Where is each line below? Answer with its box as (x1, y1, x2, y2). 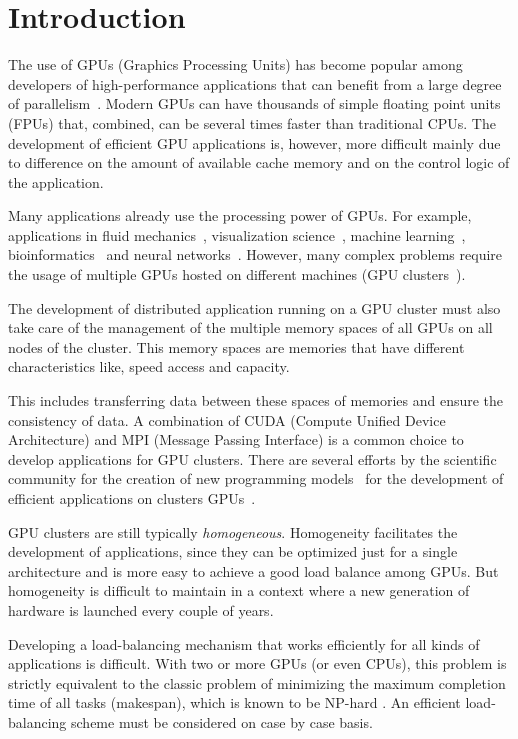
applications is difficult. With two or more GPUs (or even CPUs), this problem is (8, 653, 507, 674)
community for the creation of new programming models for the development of (8, 468, 504, 489)
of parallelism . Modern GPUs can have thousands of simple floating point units (8, 93, 501, 114)
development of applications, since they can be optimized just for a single (8, 541, 458, 562)
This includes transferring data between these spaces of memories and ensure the (8, 390, 504, 411)
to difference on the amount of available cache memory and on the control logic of (8, 152, 510, 173)
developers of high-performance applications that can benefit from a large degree (8, 73, 502, 94)
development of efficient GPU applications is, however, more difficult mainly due (8, 132, 501, 153)
